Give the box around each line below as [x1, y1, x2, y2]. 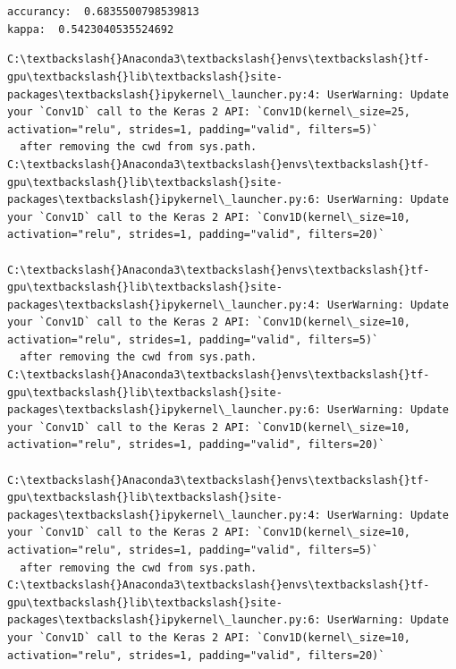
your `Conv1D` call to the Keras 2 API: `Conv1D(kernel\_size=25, [7, 106, 411, 119]
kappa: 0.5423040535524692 [7, 22, 174, 36]
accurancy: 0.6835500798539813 [7, 5, 199, 19]
